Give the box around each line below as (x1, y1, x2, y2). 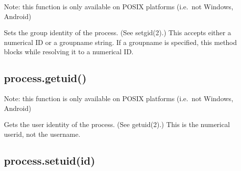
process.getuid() (4, 70, 87, 85)
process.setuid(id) (4, 152, 96, 168)
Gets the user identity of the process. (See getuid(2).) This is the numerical (4, 119, 230, 129)
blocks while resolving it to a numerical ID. (4, 46, 134, 57)
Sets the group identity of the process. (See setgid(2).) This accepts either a (4, 27, 231, 38)
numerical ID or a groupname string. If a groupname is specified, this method (4, 37, 237, 47)
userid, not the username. (4, 128, 80, 139)
